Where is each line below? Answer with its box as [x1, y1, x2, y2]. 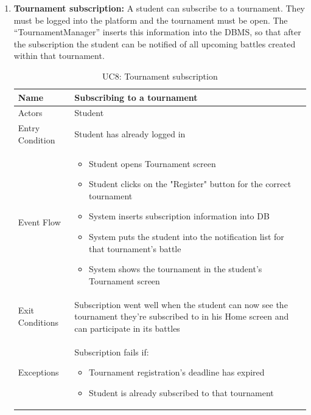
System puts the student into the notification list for [89, 230, 284, 243]
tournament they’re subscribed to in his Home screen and [74, 310, 289, 323]
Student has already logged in [74, 128, 186, 140]
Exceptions [18, 366, 59, 379]
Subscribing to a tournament [74, 91, 198, 103]
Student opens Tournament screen [89, 157, 216, 170]
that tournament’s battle [89, 242, 181, 255]
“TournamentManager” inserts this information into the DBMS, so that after [13, 26, 301, 38]
